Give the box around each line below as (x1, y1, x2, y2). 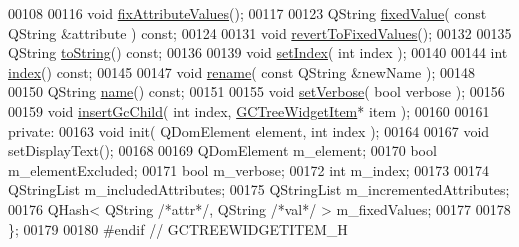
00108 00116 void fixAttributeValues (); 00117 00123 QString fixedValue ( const (8, 3, 487, 23)
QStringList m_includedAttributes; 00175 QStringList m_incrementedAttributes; (8, 179, 510, 200)
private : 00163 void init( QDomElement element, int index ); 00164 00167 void (8, 120, 490, 141)
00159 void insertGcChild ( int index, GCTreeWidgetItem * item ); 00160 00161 (8, 100, 490, 121)
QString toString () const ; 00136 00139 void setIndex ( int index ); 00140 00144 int (8, 42, 508, 63)
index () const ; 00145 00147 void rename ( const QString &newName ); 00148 (8, 61, 475, 82)
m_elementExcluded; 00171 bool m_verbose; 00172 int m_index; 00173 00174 (8, 159, 489, 180)
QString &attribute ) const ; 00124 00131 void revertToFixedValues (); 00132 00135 (8, 22, 512, 43)
